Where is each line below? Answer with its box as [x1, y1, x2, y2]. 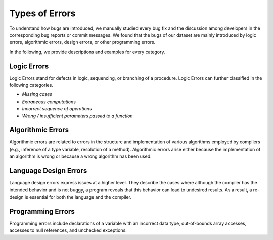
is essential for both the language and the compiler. [24, 194, 131, 200]
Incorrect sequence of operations [22, 106, 92, 112]
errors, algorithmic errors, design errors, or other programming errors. [9, 39, 156, 45]
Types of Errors [9, 8, 76, 19]
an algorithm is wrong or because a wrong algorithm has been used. [9, 153, 152, 159]
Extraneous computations [22, 99, 76, 105]
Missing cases [22, 91, 53, 98]
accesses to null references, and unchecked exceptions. [9, 227, 127, 233]
